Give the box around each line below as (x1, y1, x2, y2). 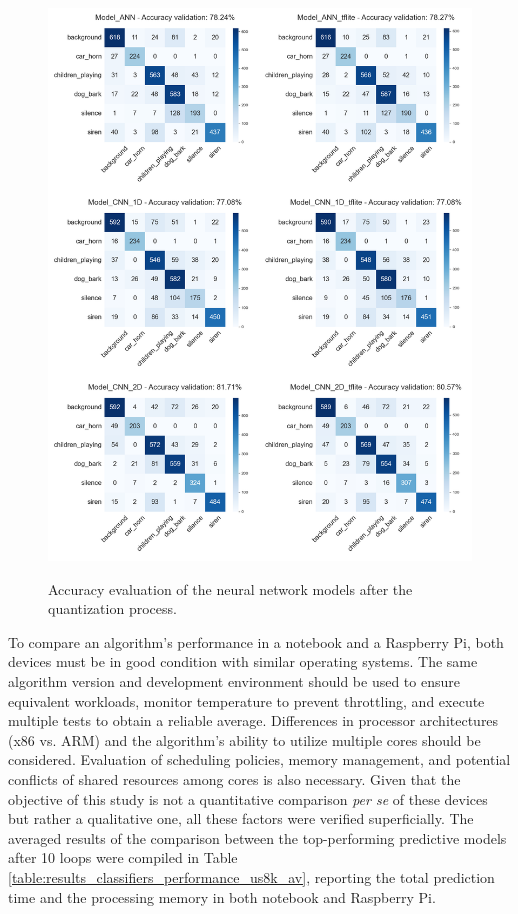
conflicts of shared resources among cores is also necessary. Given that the (8, 769, 461, 790)
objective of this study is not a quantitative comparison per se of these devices (8, 788, 488, 809)
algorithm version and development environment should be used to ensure (8, 671, 460, 692)
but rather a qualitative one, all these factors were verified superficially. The (8, 808, 474, 829)
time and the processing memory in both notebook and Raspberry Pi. (8, 886, 436, 907)
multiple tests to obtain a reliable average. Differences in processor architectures (8, 710, 499, 731)
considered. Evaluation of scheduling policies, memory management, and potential (8, 749, 511, 770)
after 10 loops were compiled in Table (8, 847, 238, 868)
